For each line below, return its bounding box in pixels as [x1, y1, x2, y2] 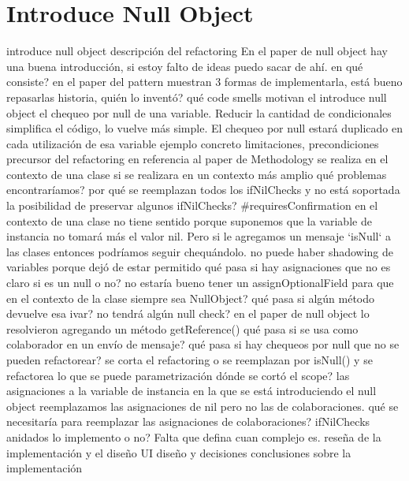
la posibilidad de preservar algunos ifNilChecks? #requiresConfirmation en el [6, 197, 378, 214]
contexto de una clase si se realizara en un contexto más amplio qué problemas [6, 166, 387, 182]
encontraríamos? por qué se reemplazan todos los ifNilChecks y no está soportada [6, 181, 400, 198]
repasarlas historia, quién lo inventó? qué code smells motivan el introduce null [6, 88, 387, 105]
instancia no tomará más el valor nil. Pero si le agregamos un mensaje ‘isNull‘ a [6, 228, 392, 244]
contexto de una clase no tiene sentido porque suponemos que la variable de [6, 212, 372, 229]
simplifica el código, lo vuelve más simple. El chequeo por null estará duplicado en [6, 120, 403, 136]
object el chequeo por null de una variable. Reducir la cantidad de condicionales [6, 104, 392, 121]
